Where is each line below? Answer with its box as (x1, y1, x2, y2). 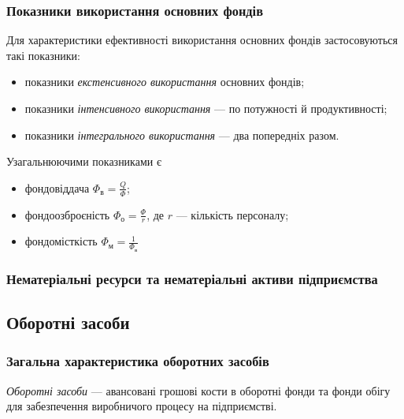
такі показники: (6, 47, 80, 63)
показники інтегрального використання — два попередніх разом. (24, 126, 339, 143)
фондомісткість (24, 233, 98, 249)
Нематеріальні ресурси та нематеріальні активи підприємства (6, 268, 378, 288)
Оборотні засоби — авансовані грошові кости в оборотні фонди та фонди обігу (6, 382, 391, 398)
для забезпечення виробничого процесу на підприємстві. (6, 398, 277, 414)
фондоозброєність (24, 206, 110, 223)
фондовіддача (24, 179, 90, 196)
